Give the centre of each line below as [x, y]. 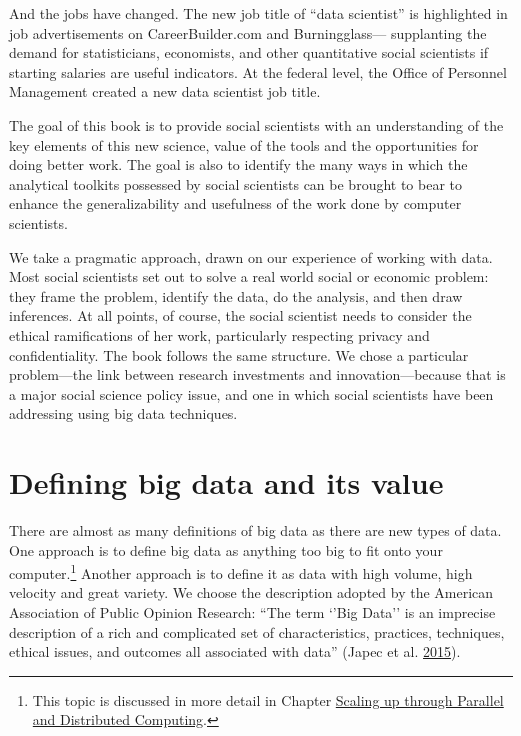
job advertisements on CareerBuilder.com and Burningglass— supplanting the [248, 32]
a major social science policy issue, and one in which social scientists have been [251, 393]
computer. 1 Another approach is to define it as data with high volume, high [241, 571]
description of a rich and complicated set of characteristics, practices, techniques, [257, 631]
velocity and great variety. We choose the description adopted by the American [251, 592]
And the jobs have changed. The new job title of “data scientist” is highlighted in [258, 13]
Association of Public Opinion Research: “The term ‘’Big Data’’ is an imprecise [252, 612]
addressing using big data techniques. [123, 413]
